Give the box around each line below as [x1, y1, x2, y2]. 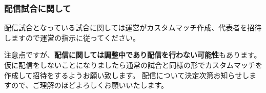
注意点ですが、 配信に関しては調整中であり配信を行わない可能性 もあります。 [4, 49, 261, 60]
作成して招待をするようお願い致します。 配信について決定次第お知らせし [4, 69, 250, 80]
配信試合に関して [4, 2, 71, 14]
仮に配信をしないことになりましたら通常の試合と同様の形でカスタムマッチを [4, 60, 262, 70]
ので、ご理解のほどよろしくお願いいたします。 [11, 80, 169, 90]
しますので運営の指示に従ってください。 [4, 32, 140, 43]
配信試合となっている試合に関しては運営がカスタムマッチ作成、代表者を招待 [4, 22, 262, 33]
